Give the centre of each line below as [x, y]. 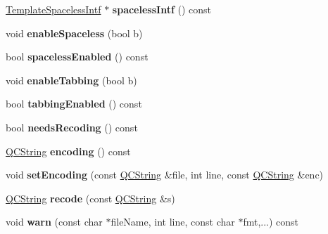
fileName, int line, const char [173, 222]
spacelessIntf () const [162, 9]
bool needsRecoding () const [72, 127]
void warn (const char [54, 222]
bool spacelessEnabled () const [77, 57]
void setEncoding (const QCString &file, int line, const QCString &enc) [165, 175]
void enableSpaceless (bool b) [74, 33]
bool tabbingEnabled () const [74, 104]
